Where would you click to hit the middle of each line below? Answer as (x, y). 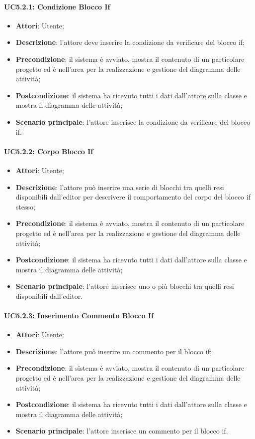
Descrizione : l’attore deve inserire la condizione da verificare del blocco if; (130, 42)
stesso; (25, 206)
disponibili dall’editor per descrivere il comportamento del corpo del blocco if (133, 197)
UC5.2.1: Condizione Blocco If (57, 6)
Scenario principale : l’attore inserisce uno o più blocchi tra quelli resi (125, 286)
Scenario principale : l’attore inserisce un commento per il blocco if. (122, 431)
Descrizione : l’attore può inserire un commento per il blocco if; (114, 351)
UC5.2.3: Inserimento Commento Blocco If (79, 316)
